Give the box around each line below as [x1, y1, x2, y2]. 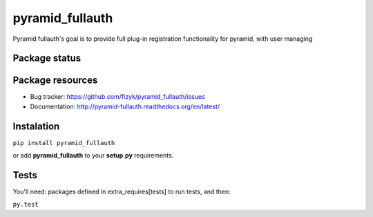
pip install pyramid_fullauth [12, 139, 115, 147]
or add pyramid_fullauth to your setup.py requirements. [12, 151, 174, 160]
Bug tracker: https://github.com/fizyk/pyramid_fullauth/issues [30, 93, 205, 101]
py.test [12, 200, 39, 209]
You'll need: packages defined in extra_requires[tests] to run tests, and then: [12, 187, 231, 196]
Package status [12, 53, 82, 64]
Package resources [12, 75, 98, 86]
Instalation [12, 120, 60, 132]
